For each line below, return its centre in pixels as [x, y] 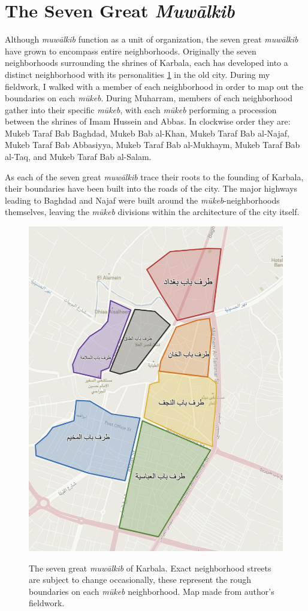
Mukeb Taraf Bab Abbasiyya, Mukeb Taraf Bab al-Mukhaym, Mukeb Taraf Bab [153, 145]
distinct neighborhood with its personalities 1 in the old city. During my [138, 74]
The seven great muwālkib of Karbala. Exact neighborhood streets [150, 568]
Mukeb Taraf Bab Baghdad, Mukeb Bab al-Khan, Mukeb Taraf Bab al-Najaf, [147, 133]
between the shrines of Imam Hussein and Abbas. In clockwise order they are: [148, 121]
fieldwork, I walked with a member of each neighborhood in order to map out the [154, 86]
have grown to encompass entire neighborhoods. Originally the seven [131, 51]
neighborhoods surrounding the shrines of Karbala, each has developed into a [147, 63]
